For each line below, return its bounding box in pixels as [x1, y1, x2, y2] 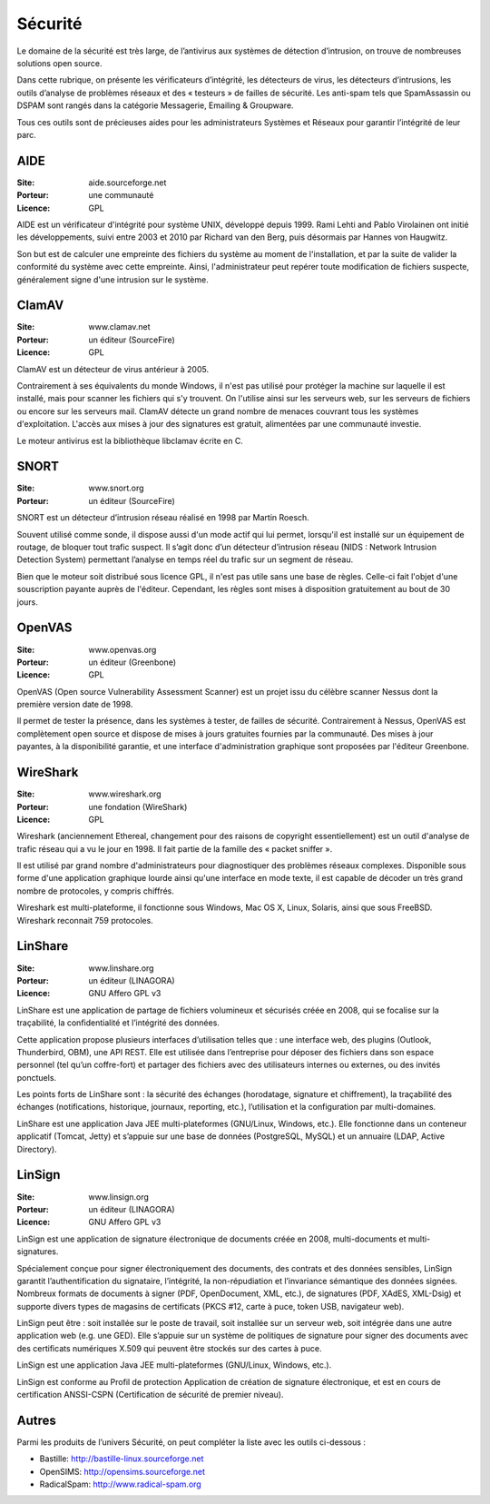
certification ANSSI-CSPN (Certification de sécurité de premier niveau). [16, 1390, 285, 1400]
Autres [16, 1412, 56, 1428]
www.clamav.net [88, 322, 151, 332]
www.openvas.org [88, 644, 157, 655]
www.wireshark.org [88, 788, 162, 799]
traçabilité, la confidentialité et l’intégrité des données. [16, 1017, 220, 1028]
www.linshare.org [88, 963, 154, 974]
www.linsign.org [88, 1191, 150, 1202]
